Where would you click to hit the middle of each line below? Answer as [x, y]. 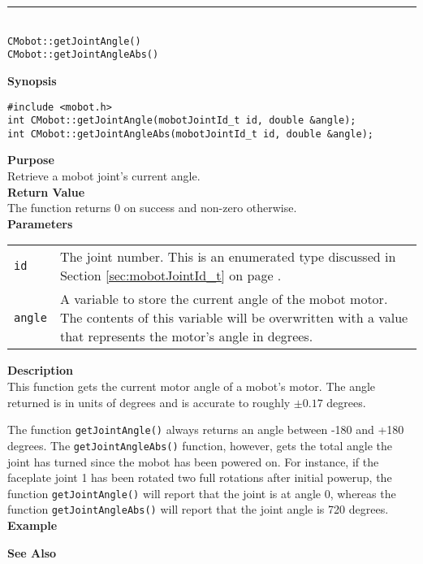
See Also [32, 552]
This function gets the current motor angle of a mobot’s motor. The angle [192, 386]
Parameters [40, 223]
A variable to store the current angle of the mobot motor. [224, 299]
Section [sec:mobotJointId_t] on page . [170, 275]
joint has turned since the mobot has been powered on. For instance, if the [193, 461]
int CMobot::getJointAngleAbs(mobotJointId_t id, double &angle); [191, 134]
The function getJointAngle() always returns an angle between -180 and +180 [206, 430]
